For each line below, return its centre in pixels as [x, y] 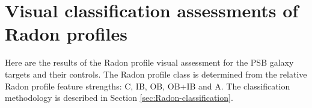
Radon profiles [66, 34]
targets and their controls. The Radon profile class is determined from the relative [156, 74]
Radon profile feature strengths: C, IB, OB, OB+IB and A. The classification [148, 86]
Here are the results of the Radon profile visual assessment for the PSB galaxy [149, 62]
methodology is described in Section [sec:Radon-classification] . [119, 98]
